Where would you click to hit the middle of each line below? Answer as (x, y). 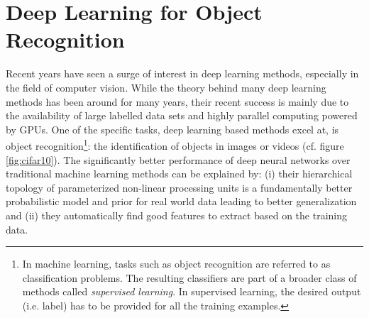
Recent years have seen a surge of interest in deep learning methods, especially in (182, 73)
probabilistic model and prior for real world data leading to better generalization (181, 201)
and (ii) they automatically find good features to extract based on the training (176, 215)
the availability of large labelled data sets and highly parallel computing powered (182, 115)
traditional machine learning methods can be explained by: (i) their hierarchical (179, 174)
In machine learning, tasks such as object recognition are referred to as (176, 264)
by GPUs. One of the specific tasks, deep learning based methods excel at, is (172, 129)
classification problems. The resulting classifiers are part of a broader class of (189, 277)
